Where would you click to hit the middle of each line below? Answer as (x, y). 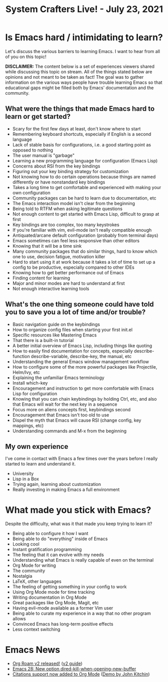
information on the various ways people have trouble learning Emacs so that (84, 82)
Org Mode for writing (34, 566)
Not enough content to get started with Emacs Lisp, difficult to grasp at (86, 214)
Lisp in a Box (26, 479)
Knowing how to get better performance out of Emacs (68, 272)
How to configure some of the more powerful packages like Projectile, (85, 367)
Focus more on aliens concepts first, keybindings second (71, 409)
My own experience (37, 447)
